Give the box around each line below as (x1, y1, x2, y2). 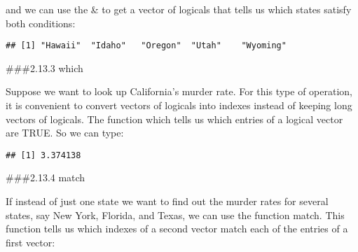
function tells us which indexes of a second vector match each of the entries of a (6, 221, 348, 236)
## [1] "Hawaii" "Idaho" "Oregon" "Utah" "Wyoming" (6, 41, 287, 51)
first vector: (6, 234, 55, 249)
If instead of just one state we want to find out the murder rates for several (6, 194, 329, 209)
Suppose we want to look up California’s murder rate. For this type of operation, (6, 84, 352, 99)
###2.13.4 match (6, 170, 85, 185)
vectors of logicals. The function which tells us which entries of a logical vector (6, 111, 343, 126)
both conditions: (6, 15, 76, 30)
